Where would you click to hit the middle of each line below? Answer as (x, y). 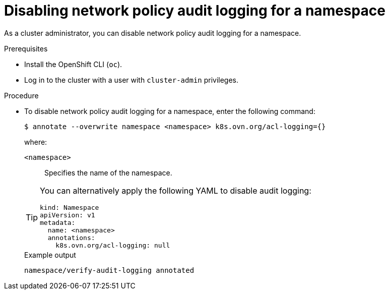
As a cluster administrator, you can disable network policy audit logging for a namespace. (153, 33)
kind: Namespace (70, 207)
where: (36, 142)
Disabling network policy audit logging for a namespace (195, 11)
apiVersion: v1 (68, 215)
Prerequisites (26, 48)
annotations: (71, 238)
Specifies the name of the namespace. (108, 172)
